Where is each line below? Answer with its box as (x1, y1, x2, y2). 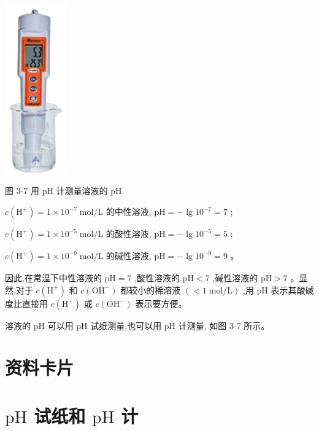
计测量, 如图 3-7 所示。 (178, 319, 270, 332)
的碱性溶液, (106, 249, 152, 262)
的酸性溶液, (106, 227, 152, 240)
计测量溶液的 (56, 184, 108, 197)
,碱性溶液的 (212, 271, 258, 284)
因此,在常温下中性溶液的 (5, 271, 102, 284)
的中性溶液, (106, 205, 152, 218)
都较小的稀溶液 (120, 283, 181, 296)
